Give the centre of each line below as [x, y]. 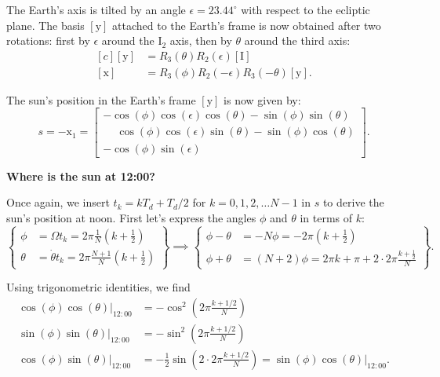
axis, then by [201, 40]
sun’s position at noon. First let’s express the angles [131, 217]
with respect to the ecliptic [305, 9]
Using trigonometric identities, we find [98, 287]
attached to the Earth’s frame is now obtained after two [247, 25]
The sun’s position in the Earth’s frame [101, 99]
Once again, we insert [58, 202]
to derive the [353, 202]
